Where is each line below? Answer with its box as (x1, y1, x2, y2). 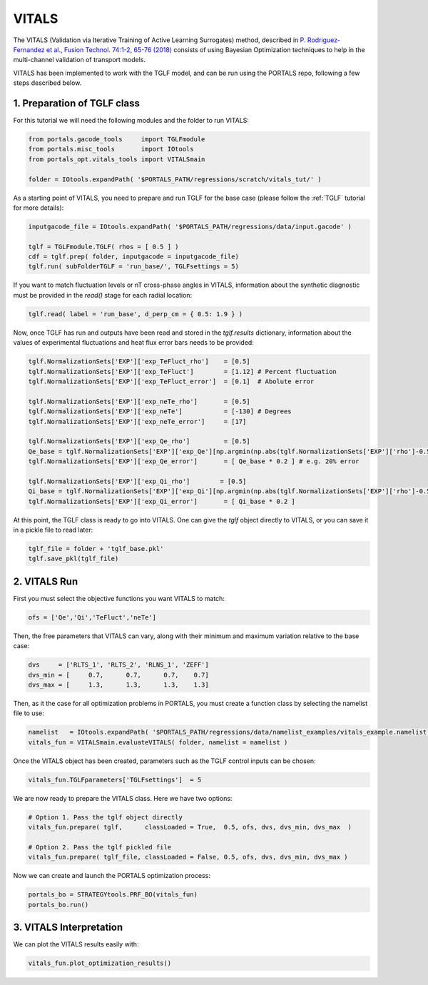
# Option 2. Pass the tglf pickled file (28, 843, 171, 851)
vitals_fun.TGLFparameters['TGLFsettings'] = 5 (28, 775, 202, 784)
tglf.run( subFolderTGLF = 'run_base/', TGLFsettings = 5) (28, 263, 239, 271)
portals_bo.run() (28, 900, 89, 909)
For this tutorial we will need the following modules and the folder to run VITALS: (13, 116, 250, 125)
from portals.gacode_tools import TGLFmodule (28, 136, 205, 143)
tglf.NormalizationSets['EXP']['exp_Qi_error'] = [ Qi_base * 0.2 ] (28, 497, 296, 505)
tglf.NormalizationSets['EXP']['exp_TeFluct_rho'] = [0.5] (28, 358, 250, 365)
